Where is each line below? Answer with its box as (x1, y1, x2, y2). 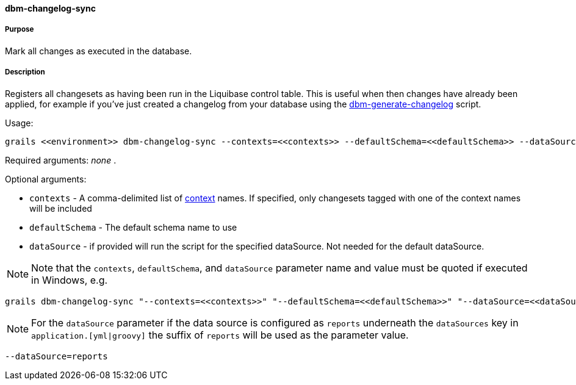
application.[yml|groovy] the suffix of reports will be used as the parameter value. (31, 328, 409, 341)
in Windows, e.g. (31, 273, 108, 286)
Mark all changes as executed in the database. (5, 45, 192, 56)
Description (5, 68, 45, 77)
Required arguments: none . (5, 154, 117, 165)
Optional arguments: (5, 173, 87, 184)
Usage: (5, 117, 34, 128)
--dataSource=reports (5, 351, 108, 361)
